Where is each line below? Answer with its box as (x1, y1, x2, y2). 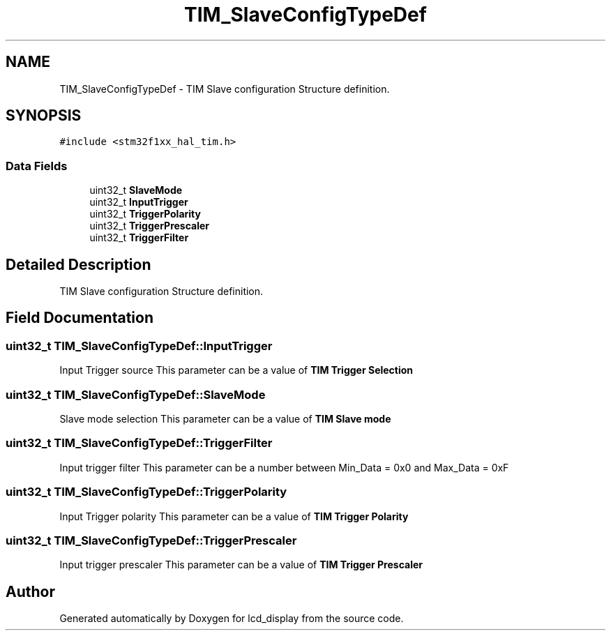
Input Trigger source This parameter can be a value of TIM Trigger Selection (59, 364, 414, 377)
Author (6, 582, 55, 600)
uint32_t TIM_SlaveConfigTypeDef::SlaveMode (6, 387, 266, 402)
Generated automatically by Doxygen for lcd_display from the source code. (59, 612, 404, 625)
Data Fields (6, 158, 68, 173)
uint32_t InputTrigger (89, 196, 188, 209)
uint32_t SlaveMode (89, 184, 183, 197)
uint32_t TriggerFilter (89, 232, 189, 244)
